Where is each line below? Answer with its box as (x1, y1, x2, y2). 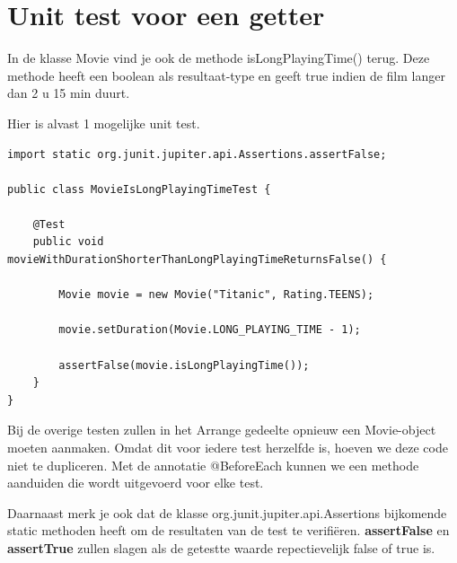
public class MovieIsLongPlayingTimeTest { (7, 182, 271, 196)
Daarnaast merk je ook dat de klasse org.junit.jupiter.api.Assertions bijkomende (7, 503, 447, 522)
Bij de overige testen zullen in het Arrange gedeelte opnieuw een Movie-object (7, 420, 436, 439)
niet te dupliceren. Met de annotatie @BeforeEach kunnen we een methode (7, 455, 419, 474)
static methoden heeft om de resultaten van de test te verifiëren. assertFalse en (7, 521, 450, 540)
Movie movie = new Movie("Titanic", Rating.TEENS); (58, 288, 374, 302)
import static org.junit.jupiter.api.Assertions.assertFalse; (7, 147, 387, 161)
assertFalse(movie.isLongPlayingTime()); (58, 358, 310, 372)
